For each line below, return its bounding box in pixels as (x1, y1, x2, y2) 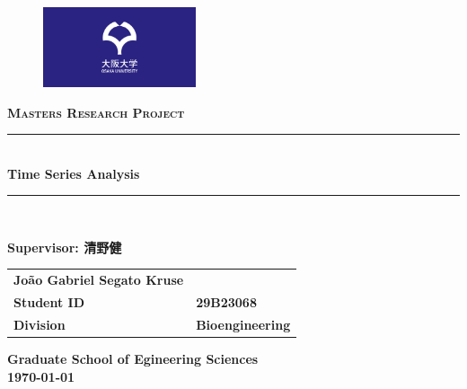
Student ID (13, 293, 85, 312)
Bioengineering (196, 314, 291, 333)
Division (13, 314, 66, 333)
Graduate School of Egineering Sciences (7, 349, 259, 368)
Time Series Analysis (7, 164, 140, 182)
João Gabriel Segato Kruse (13, 270, 184, 289)
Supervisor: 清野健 (7, 237, 122, 256)
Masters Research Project (7, 102, 185, 121)
